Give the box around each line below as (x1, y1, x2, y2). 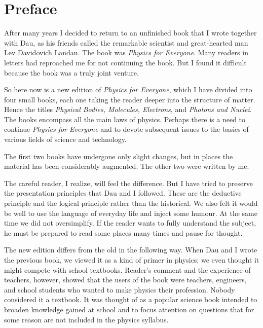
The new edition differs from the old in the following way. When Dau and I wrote (4, 244, 257, 255)
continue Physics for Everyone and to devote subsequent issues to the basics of (4, 124, 249, 134)
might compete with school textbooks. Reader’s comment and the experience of (4, 264, 251, 275)
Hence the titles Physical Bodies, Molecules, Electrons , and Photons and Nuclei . (4, 104, 252, 115)
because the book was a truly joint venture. (4, 67, 139, 78)
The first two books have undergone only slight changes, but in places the (4, 151, 233, 161)
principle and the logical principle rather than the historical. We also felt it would (4, 198, 258, 208)
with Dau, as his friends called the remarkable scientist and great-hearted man (4, 37, 248, 48)
